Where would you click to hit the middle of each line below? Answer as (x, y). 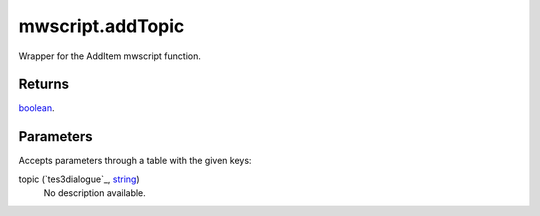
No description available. (95, 193)
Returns (44, 84)
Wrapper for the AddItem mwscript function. (110, 56)
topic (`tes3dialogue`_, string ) (79, 179)
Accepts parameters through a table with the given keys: (135, 161)
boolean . (36, 108)
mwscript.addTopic (101, 26)
